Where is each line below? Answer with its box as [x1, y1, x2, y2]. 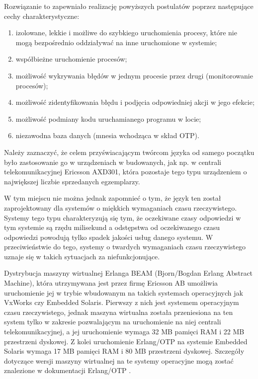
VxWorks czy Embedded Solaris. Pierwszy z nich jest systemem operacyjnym [4, 297, 239, 307]
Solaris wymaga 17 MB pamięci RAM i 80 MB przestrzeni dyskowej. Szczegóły [4, 346, 245, 356]
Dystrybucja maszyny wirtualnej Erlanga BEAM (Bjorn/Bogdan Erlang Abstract [4, 268, 253, 278]
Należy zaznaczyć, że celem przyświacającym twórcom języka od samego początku [4, 147, 255, 157]
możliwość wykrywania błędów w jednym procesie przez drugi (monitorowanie [15, 70, 253, 80]
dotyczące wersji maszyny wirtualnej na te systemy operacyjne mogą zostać [4, 355, 234, 366]
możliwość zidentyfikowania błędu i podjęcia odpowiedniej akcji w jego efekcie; [15, 97, 255, 107]
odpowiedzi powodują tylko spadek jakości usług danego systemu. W [4, 231, 213, 242]
